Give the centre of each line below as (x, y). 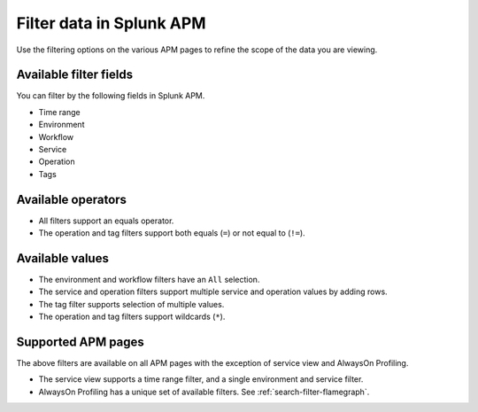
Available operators (72, 199)
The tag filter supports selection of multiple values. (131, 304)
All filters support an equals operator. (106, 221)
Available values (63, 258)
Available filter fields (74, 75)
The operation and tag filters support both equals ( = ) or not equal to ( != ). (172, 233)
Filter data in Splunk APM (111, 23)
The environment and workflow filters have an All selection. (149, 280)
